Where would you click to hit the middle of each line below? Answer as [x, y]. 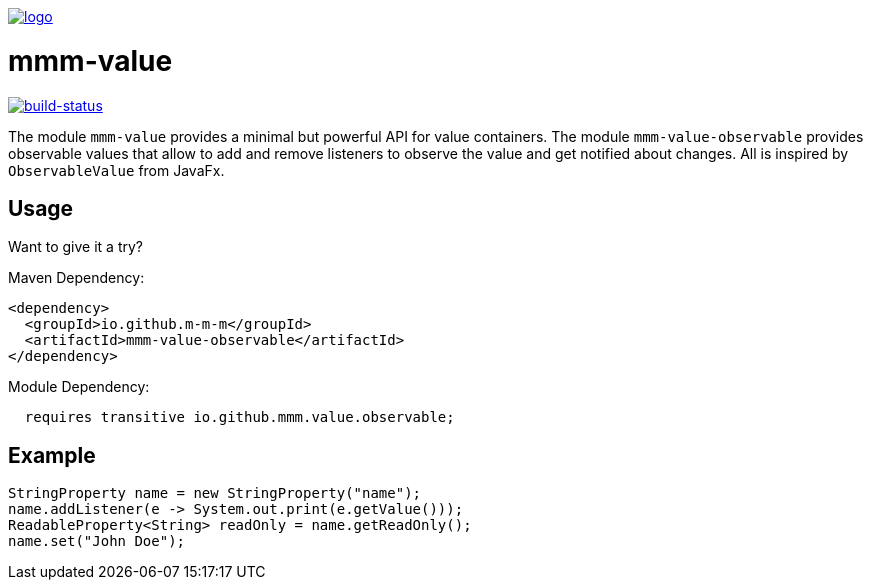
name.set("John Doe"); [97, 541]
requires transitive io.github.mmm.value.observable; [239, 417]
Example [52, 455]
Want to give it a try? [75, 247]
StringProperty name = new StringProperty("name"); [215, 493]
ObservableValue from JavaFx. [116, 170]
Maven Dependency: [76, 278]
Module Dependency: [79, 387]
